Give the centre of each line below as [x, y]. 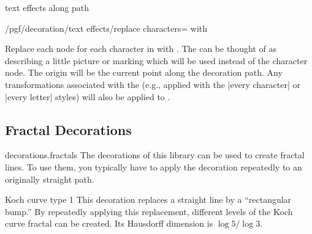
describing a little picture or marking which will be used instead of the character [156, 60]
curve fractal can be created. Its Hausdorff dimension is [109, 223]
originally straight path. [50, 179]
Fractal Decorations [68, 129]
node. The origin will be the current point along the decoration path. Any [144, 72]
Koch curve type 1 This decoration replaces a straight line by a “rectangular [148, 199]
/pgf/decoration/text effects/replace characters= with [106, 28]
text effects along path [47, 7]
